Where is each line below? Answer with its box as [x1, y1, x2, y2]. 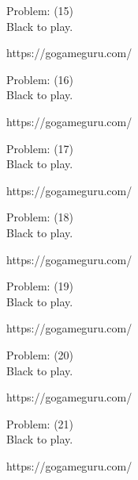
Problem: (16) [6, 71, 74, 87]
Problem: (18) [6, 209, 74, 225]
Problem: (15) [6, 2, 74, 18]
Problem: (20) [6, 346, 74, 363]
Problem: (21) [6, 415, 74, 432]
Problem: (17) [6, 140, 74, 156]
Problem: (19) [6, 278, 74, 294]
